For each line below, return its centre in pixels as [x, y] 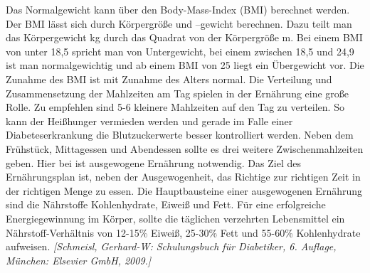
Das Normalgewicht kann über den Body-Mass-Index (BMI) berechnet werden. [178, 9]
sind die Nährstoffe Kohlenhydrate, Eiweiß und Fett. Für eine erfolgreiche [166, 204]
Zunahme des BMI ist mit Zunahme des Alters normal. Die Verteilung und [169, 79]
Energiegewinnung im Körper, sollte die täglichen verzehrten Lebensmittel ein [175, 218]
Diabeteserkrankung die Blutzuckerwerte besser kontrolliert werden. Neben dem [180, 135]
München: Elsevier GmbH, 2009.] [79, 260]
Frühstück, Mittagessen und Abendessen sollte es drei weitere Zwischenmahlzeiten [185, 148]
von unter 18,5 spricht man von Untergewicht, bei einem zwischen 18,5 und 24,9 [180, 51]
